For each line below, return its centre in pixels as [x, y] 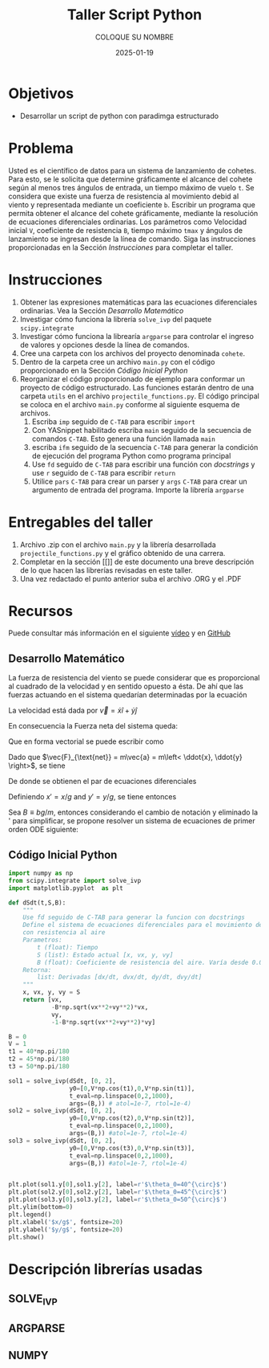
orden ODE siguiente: [43, 830]
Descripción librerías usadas [105, 1269]
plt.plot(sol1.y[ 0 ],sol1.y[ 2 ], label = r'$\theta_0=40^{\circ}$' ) [118, 1185]
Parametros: [42, 940]
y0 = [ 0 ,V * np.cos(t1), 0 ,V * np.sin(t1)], [132, 1088]
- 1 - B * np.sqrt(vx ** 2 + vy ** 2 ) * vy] [103, 1022]
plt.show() [26, 1237]
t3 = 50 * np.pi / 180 [39, 1067]
